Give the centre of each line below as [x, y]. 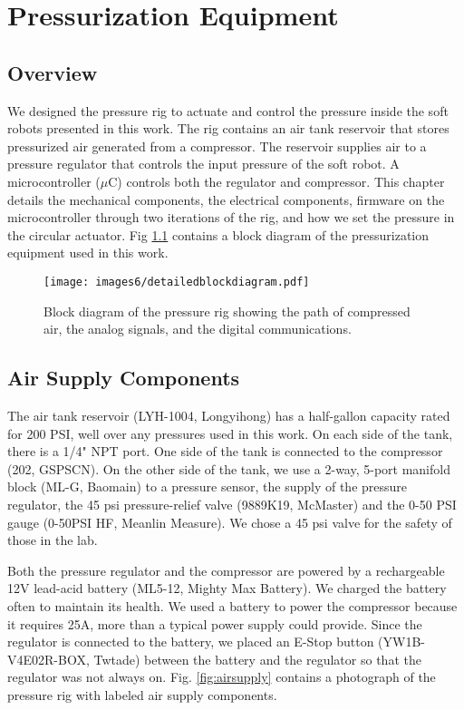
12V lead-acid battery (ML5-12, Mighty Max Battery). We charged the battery [227, 588]
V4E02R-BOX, [48, 659]
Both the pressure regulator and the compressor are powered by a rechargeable [226, 570]
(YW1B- [402, 642]
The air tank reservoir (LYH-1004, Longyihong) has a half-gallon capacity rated [229, 415]
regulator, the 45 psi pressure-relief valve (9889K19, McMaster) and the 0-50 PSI [232, 504]
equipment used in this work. [88, 253]
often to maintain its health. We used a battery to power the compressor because [232, 605]
